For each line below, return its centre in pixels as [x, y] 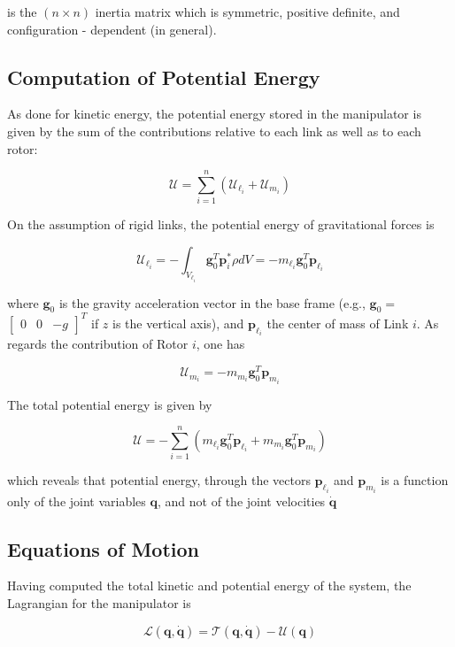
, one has [220, 344]
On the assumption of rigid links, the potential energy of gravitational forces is [221, 224]
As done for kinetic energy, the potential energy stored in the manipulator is [214, 114]
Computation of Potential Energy [164, 77]
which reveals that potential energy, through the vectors [159, 480]
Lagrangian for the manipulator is [99, 603]
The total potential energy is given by [110, 404]
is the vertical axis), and [178, 323]
